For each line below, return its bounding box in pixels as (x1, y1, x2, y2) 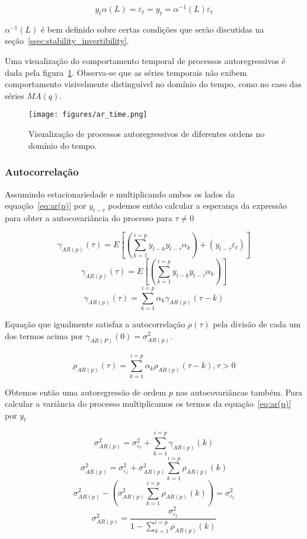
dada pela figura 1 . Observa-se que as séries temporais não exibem (5, 66, 247, 78)
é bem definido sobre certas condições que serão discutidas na (40, 23, 264, 35)
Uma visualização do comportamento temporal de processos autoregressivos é (5, 55, 286, 67)
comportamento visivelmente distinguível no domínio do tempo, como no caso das (5, 78, 302, 90)
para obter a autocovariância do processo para (5, 211, 172, 224)
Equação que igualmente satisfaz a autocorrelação (5, 317, 186, 330)
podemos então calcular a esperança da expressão (108, 199, 287, 212)
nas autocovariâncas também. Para (175, 385, 303, 398)
